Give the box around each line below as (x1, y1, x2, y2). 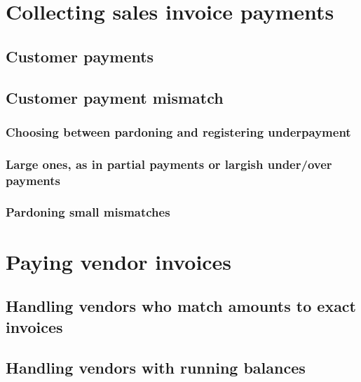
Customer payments (6, 45, 154, 67)
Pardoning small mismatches (6, 203, 170, 221)
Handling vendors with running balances (6, 357, 306, 378)
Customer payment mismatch (6, 86, 224, 108)
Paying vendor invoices (6, 247, 232, 275)
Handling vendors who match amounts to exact (6, 295, 356, 317)
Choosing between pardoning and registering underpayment (6, 123, 351, 140)
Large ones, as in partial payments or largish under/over (6, 155, 332, 172)
